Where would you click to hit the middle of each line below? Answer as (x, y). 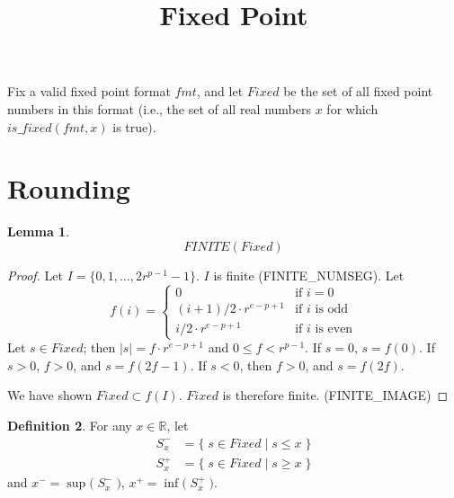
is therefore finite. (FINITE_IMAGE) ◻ (335, 395)
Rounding (69, 188)
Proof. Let (35, 275)
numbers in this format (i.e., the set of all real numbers (160, 108)
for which (352, 108)
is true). (134, 126)
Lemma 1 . (39, 231)
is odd (332, 309)
